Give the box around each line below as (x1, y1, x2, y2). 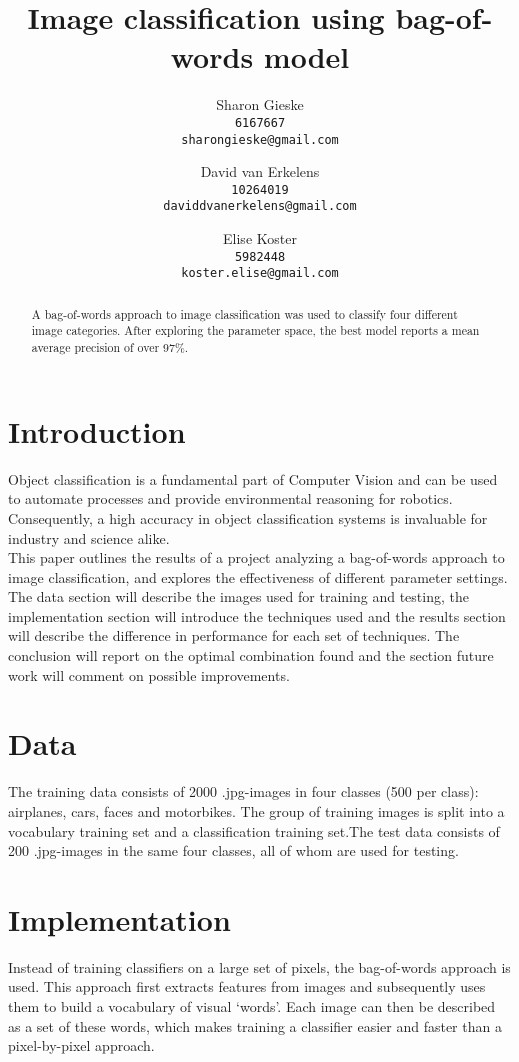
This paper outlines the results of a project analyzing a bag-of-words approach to (8, 547, 505, 568)
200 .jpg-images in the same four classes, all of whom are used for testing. (8, 840, 459, 861)
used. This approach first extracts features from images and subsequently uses (8, 976, 486, 997)
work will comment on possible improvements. (8, 664, 290, 685)
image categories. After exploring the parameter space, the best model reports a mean (31, 322, 480, 339)
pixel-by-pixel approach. (8, 1035, 155, 1056)
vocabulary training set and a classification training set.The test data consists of (8, 820, 500, 841)
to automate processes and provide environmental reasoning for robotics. (8, 488, 453, 509)
